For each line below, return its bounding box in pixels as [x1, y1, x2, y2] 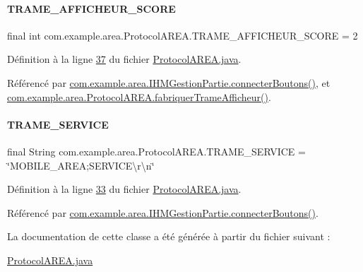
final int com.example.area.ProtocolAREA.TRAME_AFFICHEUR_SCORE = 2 [7, 28, 358, 42]
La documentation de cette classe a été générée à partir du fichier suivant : [7, 229, 331, 244]
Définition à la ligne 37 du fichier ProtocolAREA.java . [7, 52, 242, 66]
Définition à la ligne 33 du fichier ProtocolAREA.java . [7, 182, 242, 196]
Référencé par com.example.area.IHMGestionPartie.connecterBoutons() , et [7, 75, 331, 90]
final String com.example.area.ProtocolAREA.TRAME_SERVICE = [7, 143, 306, 158]
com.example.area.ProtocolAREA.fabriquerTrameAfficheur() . [7, 89, 271, 104]
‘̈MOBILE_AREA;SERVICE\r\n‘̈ [7, 158, 155, 172]
